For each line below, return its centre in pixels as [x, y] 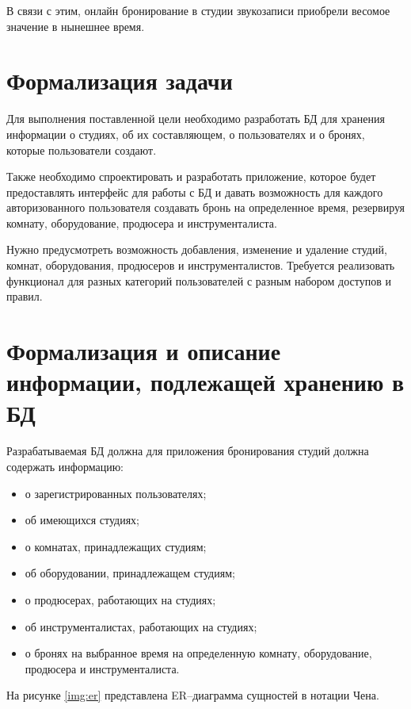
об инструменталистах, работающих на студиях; [141, 626]
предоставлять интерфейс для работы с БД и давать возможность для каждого [195, 192]
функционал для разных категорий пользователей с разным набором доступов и [199, 280]
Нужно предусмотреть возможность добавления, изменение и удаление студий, [197, 249]
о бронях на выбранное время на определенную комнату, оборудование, [198, 653]
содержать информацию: [65, 466]
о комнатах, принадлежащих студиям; [116, 546]
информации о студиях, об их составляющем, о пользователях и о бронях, [186, 134]
